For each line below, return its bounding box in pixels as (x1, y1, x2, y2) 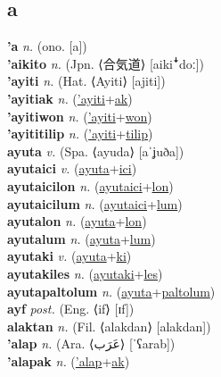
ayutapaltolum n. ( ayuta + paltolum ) (7, 281, 216, 300)
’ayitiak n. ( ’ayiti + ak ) (7, 88, 133, 107)
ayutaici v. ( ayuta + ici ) (7, 159, 137, 178)
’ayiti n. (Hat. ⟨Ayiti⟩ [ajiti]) (7, 71, 166, 90)
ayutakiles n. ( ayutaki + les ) (7, 264, 163, 282)
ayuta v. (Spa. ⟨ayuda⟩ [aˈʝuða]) (7, 141, 184, 160)
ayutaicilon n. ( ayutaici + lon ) (7, 176, 174, 195)
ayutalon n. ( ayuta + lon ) (7, 212, 147, 230)
